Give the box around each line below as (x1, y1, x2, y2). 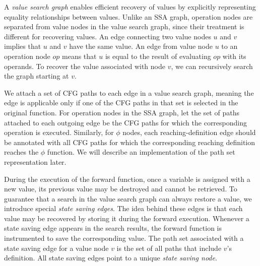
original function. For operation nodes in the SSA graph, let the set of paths (4, 107, 239, 117)
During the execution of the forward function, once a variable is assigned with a (4, 173, 250, 184)
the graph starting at (4, 71, 69, 81)
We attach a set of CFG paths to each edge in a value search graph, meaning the (4, 87, 254, 98)
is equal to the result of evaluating (105, 50, 211, 61)
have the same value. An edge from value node (69, 41, 213, 51)
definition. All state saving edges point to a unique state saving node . (4, 252, 217, 263)
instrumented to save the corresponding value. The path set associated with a (4, 233, 244, 243)
